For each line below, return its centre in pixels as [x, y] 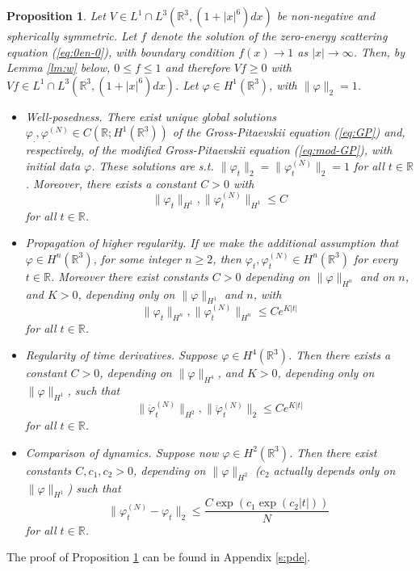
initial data [53, 165]
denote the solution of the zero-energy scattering [269, 36]
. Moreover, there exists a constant [111, 183]
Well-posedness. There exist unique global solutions [151, 116]
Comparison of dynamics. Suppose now [122, 452]
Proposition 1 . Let [56, 15]
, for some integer [137, 258]
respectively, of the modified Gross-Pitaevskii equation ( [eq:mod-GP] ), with [209, 150]
